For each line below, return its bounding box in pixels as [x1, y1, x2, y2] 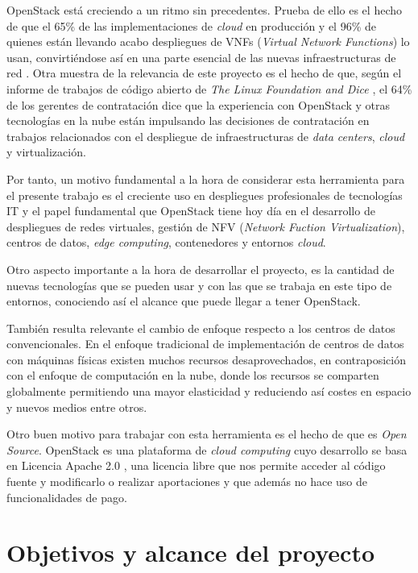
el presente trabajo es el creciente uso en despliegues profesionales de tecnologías [6, 186, 403, 203]
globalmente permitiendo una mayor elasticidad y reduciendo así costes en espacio [6, 383, 412, 400]
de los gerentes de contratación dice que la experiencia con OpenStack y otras [6, 96, 390, 113]
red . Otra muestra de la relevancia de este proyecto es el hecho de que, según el [6, 64, 402, 81]
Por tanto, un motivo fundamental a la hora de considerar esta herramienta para [6, 170, 405, 187]
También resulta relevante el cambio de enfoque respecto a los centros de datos [6, 319, 395, 336]
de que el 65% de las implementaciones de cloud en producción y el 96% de [6, 17, 376, 34]
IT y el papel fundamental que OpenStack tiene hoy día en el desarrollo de [6, 202, 375, 219]
